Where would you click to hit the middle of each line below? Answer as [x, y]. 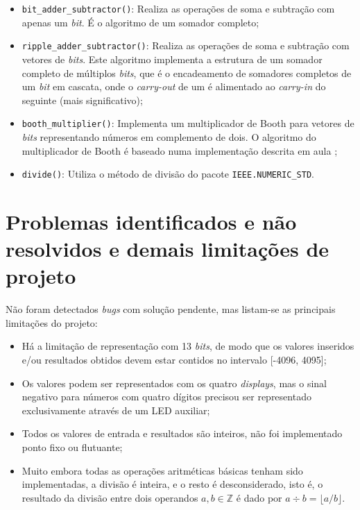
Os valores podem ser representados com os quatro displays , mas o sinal [174, 383]
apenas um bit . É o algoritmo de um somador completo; [140, 22]
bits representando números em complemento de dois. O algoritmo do [169, 136]
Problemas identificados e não [151, 221]
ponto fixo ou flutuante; [72, 447]
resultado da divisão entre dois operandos [110, 497]
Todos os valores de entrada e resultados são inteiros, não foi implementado [182, 433]
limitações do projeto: [52, 322]
